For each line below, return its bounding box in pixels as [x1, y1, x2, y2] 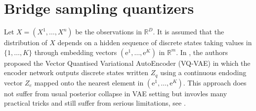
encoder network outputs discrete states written [4, 67, 149, 78]
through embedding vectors [34, 47, 117, 57]
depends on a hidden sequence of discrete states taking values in [57, 37, 252, 48]
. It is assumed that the [153, 27, 224, 37]
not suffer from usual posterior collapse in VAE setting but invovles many [4, 88, 227, 98]
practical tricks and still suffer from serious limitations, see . [4, 98, 186, 108]
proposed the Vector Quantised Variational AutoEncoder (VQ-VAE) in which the [4, 57, 251, 68]
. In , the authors [176, 47, 228, 57]
